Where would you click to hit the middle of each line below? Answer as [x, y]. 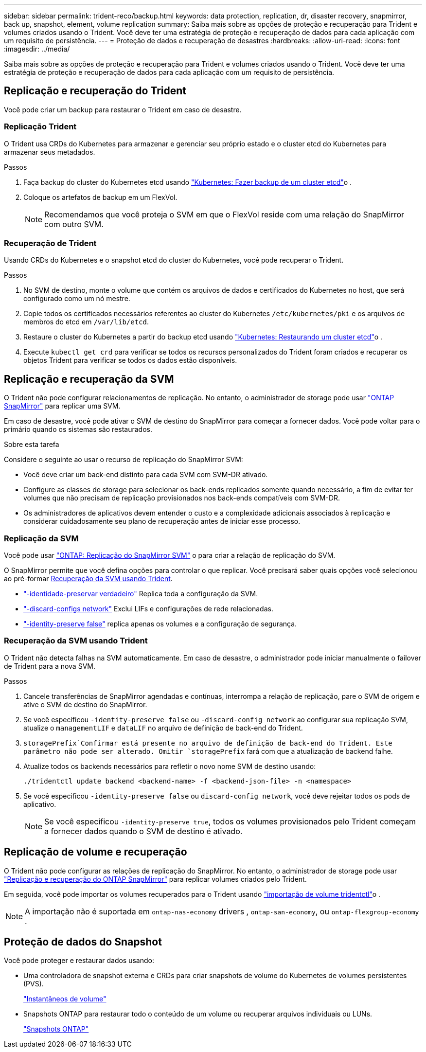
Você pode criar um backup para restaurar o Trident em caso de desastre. [123, 109]
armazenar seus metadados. [50, 152]
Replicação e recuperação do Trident [95, 91]
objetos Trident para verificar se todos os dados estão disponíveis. [130, 360]
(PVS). [34, 984]
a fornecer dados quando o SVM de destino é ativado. [143, 831]
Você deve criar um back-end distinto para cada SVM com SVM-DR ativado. [146, 475]
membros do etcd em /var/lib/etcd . [86, 322]
